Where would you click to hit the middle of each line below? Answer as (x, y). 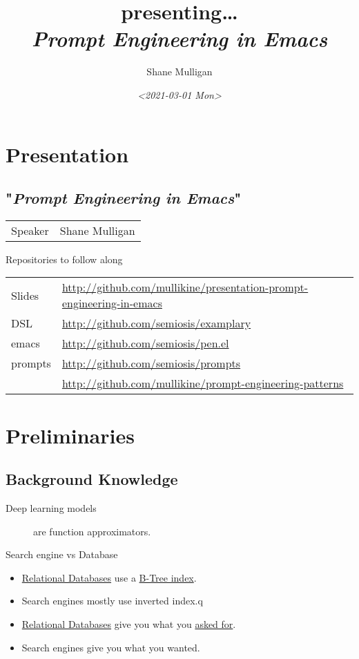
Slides (25, 295)
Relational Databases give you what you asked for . (129, 624)
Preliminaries (70, 435)
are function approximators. (92, 531)
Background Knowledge (92, 479)
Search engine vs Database (62, 554)
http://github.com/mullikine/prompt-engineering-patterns (203, 383)
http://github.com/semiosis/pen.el (145, 343)
